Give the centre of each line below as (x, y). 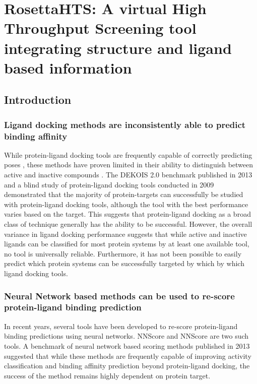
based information (68, 67)
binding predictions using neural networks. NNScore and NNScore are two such (126, 336)
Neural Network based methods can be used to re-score (119, 296)
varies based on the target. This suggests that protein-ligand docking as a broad (127, 214)
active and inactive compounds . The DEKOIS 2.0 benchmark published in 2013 (128, 175)
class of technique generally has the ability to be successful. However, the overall (128, 224)
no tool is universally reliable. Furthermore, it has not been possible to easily (123, 253)
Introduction (38, 100)
